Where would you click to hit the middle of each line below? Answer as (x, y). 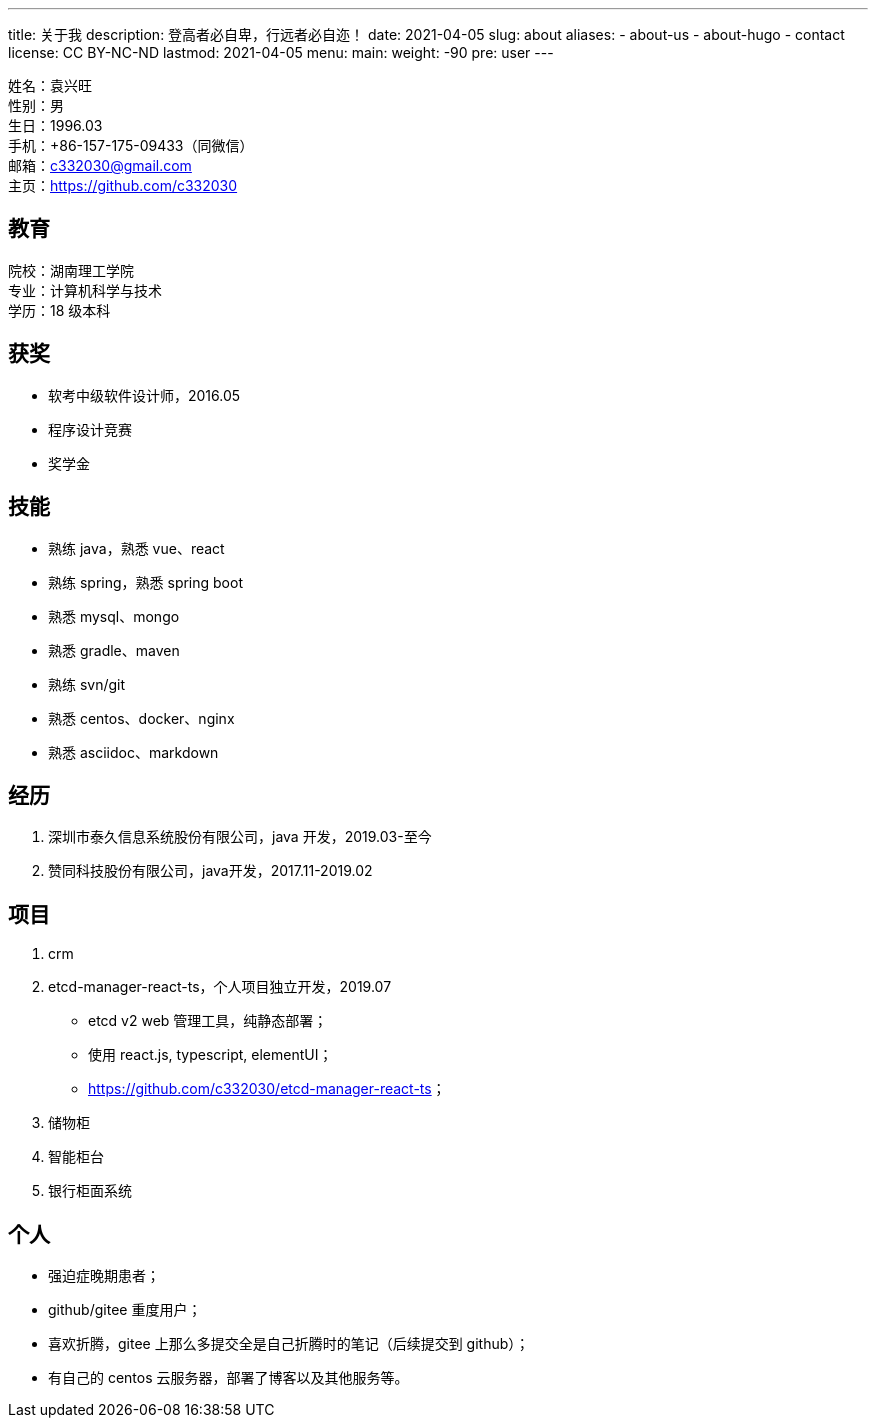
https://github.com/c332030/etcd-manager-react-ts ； (267, 1089)
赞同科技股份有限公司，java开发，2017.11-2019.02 (210, 871)
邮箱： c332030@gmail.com (100, 165)
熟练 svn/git (87, 684)
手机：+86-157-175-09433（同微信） (131, 145)
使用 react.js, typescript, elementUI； (210, 1055)
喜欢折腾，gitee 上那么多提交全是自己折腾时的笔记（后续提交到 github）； (289, 1344)
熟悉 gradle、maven (114, 650)
